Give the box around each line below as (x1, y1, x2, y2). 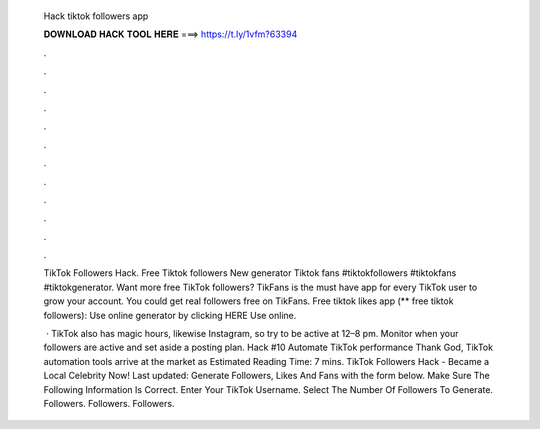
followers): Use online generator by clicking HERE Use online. (43, 309, 297, 321)
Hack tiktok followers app (43, 10, 149, 22)
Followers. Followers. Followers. (43, 397, 175, 409)
